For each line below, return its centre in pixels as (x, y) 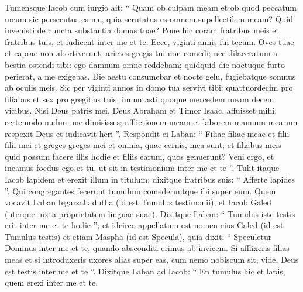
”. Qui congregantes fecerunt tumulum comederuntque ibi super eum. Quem (140, 190)
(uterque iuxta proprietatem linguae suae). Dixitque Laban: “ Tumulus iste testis (150, 213)
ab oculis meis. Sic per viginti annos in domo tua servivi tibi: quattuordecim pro (149, 87)
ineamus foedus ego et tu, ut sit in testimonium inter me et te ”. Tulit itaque (142, 168)
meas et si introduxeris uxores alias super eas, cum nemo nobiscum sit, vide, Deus (152, 260)
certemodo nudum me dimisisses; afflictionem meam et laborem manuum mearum (151, 121)
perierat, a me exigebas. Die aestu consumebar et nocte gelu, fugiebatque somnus (150, 76)
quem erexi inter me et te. (51, 282)
